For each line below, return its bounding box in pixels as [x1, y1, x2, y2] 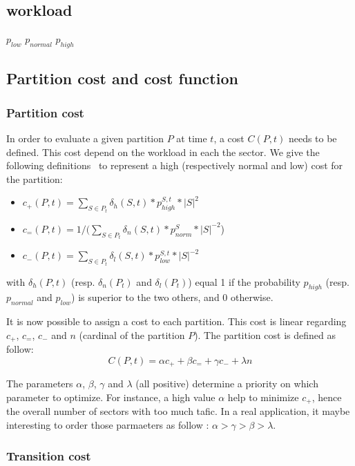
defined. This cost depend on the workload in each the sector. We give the [6, 144, 320, 159]
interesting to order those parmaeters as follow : [6, 418, 209, 432]
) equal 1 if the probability [188, 274, 300, 289]
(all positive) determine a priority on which [135, 376, 318, 391]
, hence [311, 389, 342, 404]
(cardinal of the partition [79, 327, 185, 342]
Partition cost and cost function [6, 68, 238, 89]
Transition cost [6, 447, 91, 464]
